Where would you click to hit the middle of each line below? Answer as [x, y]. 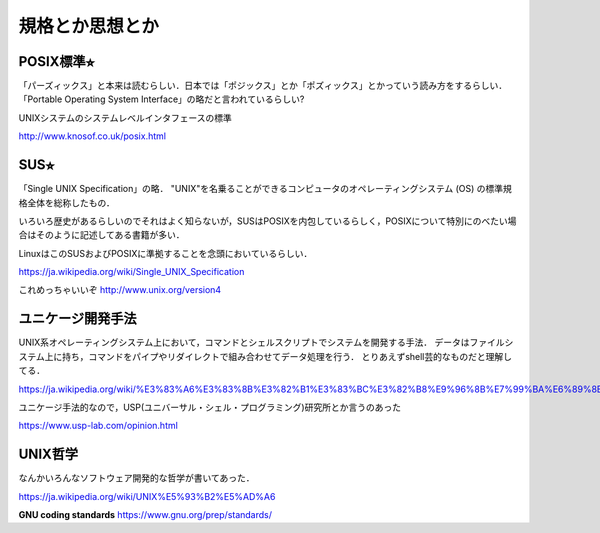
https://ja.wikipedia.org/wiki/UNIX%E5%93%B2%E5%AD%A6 [147, 496]
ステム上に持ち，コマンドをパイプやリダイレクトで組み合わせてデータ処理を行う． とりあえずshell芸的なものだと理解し [265, 356]
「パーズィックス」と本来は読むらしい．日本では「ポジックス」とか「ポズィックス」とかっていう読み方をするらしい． [263, 86]
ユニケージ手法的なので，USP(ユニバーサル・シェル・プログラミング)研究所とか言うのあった [210, 407]
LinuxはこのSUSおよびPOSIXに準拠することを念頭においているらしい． [165, 253]
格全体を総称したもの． [66, 202]
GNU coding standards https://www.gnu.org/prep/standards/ [145, 515]
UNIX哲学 [48, 454]
